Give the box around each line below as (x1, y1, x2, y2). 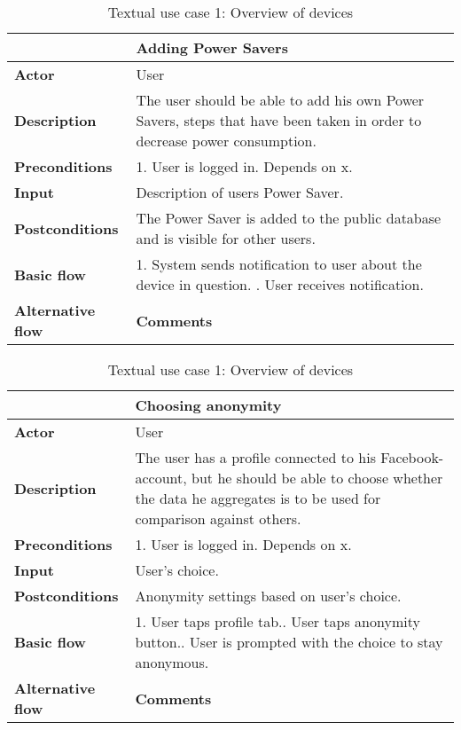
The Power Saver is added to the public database (136, 208, 441, 228)
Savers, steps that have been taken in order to (136, 110, 422, 130)
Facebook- (380, 447, 444, 467)
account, (135, 467, 187, 488)
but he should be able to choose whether (191, 467, 443, 488)
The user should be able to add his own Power (136, 90, 425, 110)
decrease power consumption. (136, 130, 316, 151)
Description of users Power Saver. (136, 182, 344, 202)
